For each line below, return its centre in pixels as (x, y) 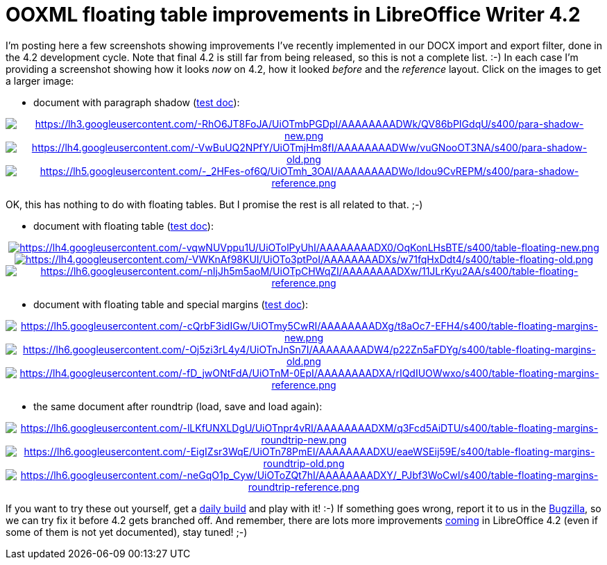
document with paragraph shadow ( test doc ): (137, 102)
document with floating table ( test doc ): (123, 226)
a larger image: (40, 81)
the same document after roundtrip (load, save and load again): (178, 406)
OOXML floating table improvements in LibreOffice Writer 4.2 (293, 15)
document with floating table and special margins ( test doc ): (171, 304)
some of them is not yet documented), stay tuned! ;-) (127, 532)
